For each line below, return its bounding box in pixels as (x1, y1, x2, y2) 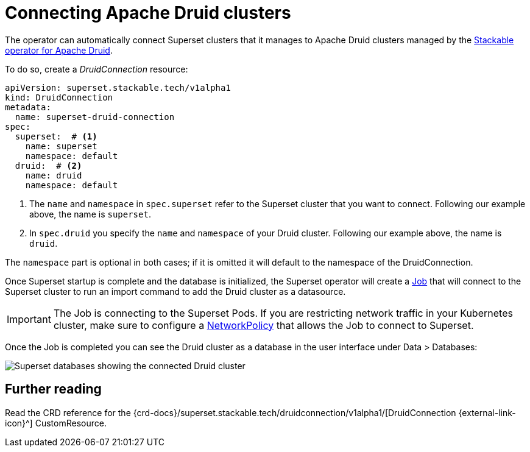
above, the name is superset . (29, 208, 151, 219)
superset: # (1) (15, 131, 97, 141)
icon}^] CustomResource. (5, 417, 107, 428)
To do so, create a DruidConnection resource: (5, 63, 188, 74)
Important (7, 313, 51, 325)
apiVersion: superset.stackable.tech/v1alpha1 (5, 82, 231, 93)
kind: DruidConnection (5, 92, 113, 102)
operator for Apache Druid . (5, 44, 113, 55)
